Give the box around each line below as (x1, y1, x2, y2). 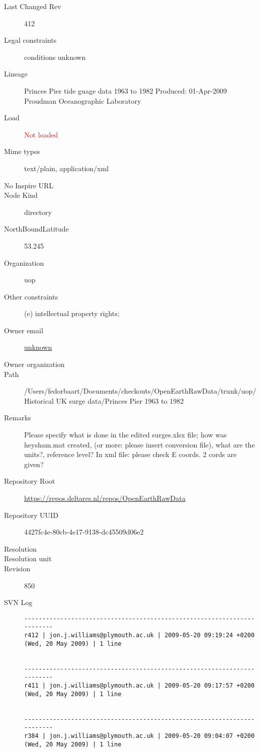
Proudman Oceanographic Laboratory (24, 95, 141, 106)
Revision (4, 563, 30, 573)
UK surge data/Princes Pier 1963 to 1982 (56, 395, 184, 406)
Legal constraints (4, 35, 57, 45)
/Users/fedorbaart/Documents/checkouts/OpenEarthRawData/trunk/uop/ (24, 386, 256, 396)
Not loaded (24, 129, 58, 139)
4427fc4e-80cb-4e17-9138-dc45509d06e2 (24, 527, 144, 537)
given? (24, 459, 44, 469)
